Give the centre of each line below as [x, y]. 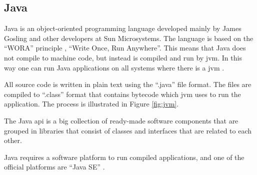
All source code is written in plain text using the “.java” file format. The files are [128, 84]
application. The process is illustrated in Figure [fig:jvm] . [91, 104]
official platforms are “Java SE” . [54, 167]
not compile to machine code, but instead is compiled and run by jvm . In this [123, 57]
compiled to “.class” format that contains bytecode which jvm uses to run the [122, 94]
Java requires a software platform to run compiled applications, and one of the [124, 157]
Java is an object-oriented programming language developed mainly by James [123, 28]
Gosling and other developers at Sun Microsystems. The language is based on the [129, 38]
